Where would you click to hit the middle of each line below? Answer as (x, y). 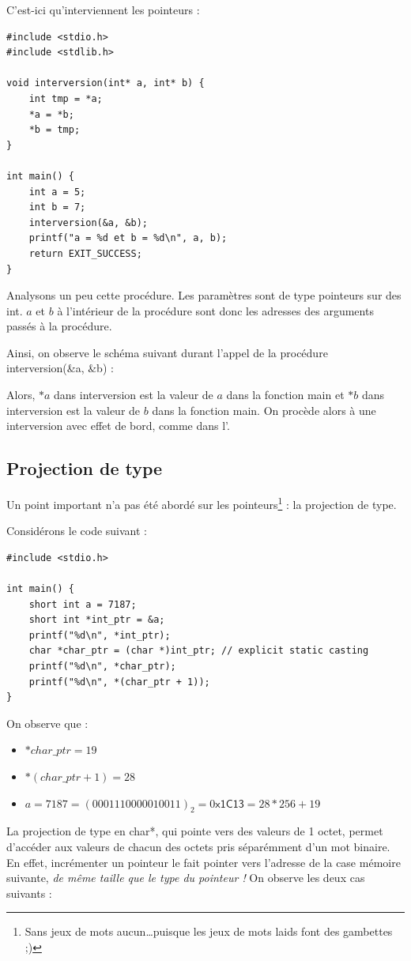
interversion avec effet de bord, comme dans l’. (118, 426)
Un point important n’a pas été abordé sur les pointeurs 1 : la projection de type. (202, 503)
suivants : (29, 893)
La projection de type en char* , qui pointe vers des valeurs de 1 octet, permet (195, 831)
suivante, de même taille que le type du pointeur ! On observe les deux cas (186, 878)
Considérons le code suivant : (77, 531)
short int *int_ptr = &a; (97, 620)
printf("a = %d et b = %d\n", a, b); (128, 238)
